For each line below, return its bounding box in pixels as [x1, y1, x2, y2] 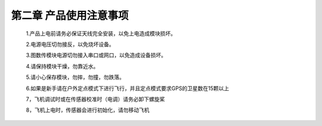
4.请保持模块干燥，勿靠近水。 [26, 63, 99, 70]
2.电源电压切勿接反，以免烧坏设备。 [26, 41, 114, 48]
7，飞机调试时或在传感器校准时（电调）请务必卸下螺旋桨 [26, 96, 165, 103]
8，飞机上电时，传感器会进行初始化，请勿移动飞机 [26, 106, 150, 113]
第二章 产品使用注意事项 [11, 9, 129, 22]
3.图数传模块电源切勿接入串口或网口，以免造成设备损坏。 [26, 51, 167, 59]
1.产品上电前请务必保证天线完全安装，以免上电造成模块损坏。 [26, 30, 176, 37]
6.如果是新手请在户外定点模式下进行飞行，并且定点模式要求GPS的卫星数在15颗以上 [26, 84, 230, 92]
